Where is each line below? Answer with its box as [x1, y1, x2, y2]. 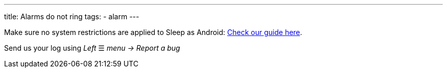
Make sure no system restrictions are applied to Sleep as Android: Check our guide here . [4, 28, 303, 37]
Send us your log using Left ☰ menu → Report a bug [4, 44, 180, 52]
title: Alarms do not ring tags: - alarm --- [4, 12, 139, 21]
